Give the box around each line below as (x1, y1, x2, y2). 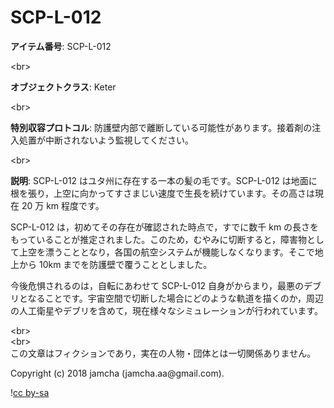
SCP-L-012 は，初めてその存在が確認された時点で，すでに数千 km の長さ (10, 221, 311, 233)
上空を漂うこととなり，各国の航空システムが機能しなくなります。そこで (18, 246, 315, 258)
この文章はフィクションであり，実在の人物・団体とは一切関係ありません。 (10, 347, 317, 359)
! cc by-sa (10, 386, 50, 398)
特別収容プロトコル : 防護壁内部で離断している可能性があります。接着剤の (10, 121, 313, 133)
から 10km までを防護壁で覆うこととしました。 (18, 258, 213, 270)
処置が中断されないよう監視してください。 (18, 134, 194, 146)
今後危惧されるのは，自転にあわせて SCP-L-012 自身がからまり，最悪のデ (10, 279, 313, 291)
